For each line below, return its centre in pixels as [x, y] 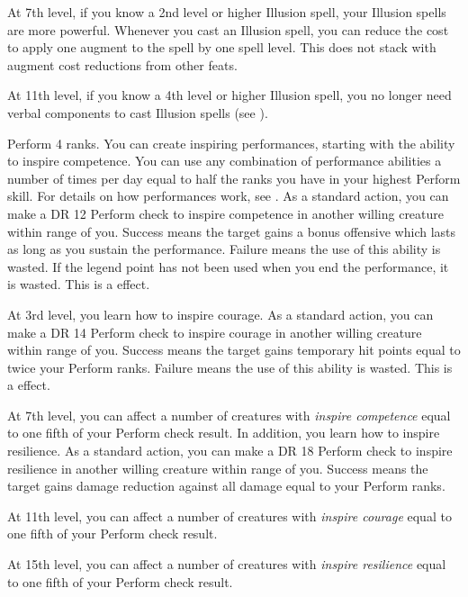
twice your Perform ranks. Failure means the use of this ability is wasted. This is [230, 367]
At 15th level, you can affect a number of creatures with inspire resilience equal [227, 564]
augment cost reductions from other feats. [122, 64]
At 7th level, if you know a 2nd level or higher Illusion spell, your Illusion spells [227, 12]
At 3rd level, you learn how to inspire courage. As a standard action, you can [220, 314]
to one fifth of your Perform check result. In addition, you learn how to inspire [224, 433]
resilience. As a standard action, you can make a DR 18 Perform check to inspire [230, 451]
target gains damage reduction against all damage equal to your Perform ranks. [226, 486]
